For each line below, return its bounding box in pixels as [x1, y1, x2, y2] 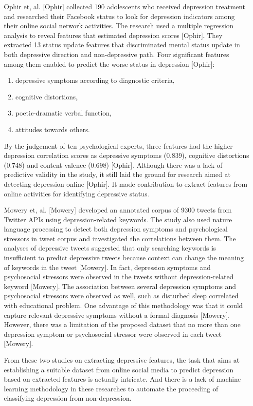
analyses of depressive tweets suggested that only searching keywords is [4, 243, 216, 253]
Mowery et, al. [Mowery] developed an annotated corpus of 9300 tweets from [4, 205, 232, 215]
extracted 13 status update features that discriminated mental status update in [4, 39, 240, 50]
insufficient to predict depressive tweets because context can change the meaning [4, 252, 244, 263]
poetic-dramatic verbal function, [15, 108, 112, 118]
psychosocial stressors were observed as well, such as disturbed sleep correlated [4, 290, 239, 301]
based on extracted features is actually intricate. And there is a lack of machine [4, 374, 241, 384]
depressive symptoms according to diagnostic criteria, [15, 75, 175, 85]
